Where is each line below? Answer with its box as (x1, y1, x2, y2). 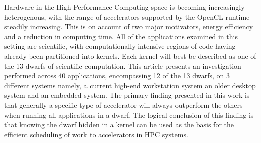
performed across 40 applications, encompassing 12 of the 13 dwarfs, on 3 (4, 70, 230, 81)
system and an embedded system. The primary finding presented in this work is (4, 90, 250, 100)
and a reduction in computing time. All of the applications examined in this (4, 31, 238, 41)
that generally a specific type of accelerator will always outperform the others (4, 99, 243, 110)
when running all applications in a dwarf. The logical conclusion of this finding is (4, 109, 254, 120)
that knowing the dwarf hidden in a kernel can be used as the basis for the (4, 119, 234, 130)
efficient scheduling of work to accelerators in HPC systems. (4, 129, 188, 139)
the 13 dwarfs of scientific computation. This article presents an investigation (4, 60, 241, 71)
